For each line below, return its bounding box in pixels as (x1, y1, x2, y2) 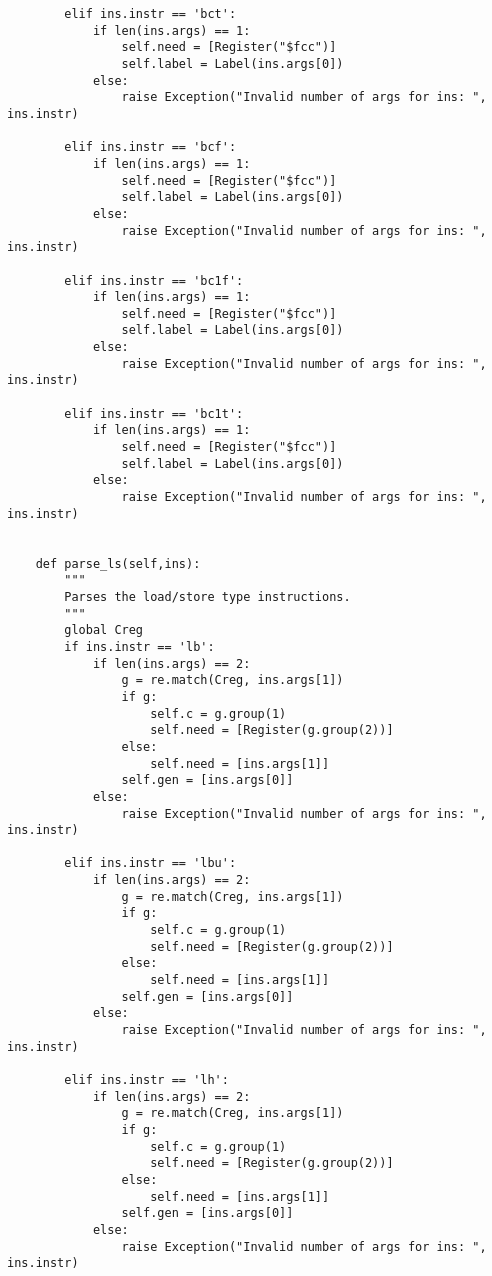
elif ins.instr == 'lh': (64, 1073, 229, 1087)
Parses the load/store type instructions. (64, 589, 351, 604)
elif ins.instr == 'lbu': (64, 856, 237, 871)
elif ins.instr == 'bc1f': (64, 273, 244, 288)
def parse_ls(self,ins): (35, 556, 201, 571)
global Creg (64, 623, 144, 638)
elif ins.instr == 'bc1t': (64, 406, 244, 421)
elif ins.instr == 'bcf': (64, 140, 237, 155)
